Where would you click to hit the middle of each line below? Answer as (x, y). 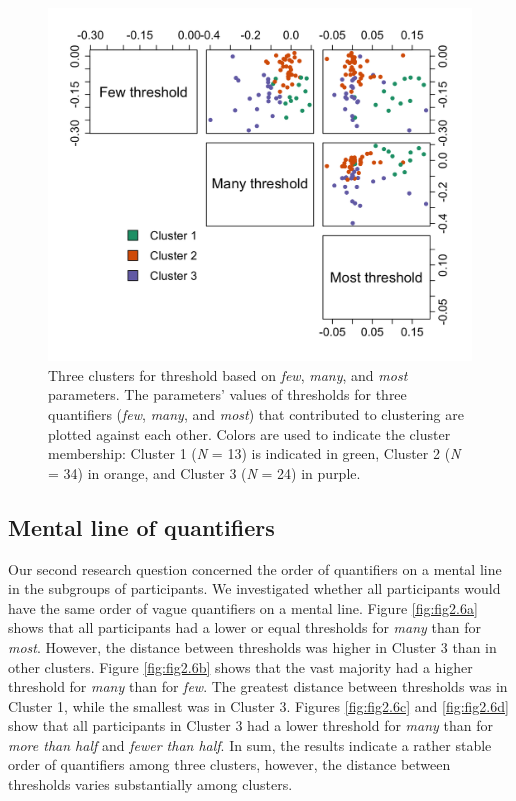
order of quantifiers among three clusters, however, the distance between (229, 764)
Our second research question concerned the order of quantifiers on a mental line (255, 568)
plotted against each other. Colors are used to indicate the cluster (249, 433)
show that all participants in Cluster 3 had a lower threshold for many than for (250, 725)
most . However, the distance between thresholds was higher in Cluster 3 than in (252, 646)
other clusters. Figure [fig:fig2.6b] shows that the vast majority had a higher (240, 666)
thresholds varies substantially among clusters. (150, 784)
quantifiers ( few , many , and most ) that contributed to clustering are (256, 413)
